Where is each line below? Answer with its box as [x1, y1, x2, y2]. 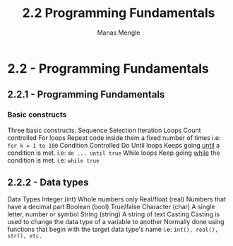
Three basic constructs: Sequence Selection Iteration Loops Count [7, 126, 201, 134]
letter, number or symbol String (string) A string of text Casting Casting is [7, 210, 220, 218]
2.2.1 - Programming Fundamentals [7, 88, 165, 100]
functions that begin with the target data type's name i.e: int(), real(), [7, 225, 219, 234]
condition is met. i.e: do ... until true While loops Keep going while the [7, 148, 220, 157]
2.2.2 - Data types [7, 177, 90, 189]
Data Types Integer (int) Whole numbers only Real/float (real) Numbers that [7, 195, 226, 204]
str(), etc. [7, 233, 42, 240]
